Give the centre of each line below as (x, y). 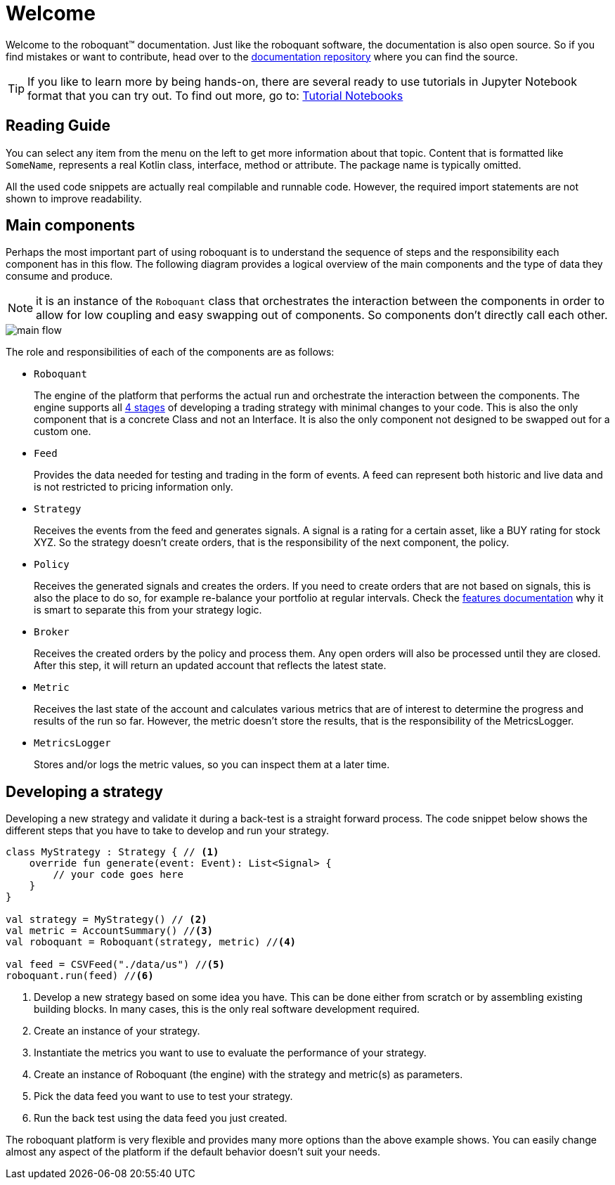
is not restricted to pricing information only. (134, 487)
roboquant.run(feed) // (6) (80, 976)
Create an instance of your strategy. (117, 1031)
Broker (52, 632)
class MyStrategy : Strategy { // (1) (112, 852)
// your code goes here (118, 875)
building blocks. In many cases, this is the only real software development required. (227, 1009)
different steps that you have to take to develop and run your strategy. (167, 831)
